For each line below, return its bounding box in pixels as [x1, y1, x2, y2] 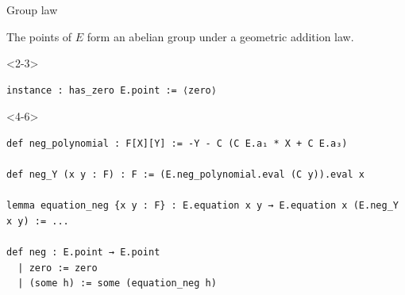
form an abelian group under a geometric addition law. [87, 28, 354, 44]
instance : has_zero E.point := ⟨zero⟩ [6, 84, 217, 96]
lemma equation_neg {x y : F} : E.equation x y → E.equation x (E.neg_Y [6, 200, 399, 212]
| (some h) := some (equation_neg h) [17, 278, 217, 289]
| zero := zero [17, 262, 98, 274]
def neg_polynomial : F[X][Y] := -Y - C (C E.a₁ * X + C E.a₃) [6, 137, 348, 149]
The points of [6, 28, 72, 44]
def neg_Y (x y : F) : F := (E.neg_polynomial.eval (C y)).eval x [6, 169, 365, 181]
